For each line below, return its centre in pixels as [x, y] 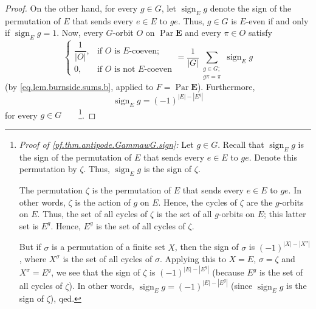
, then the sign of [207, 247]
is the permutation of [132, 190]
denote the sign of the [251, 8]
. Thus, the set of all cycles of [92, 214]
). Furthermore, [226, 86]
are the [259, 202]
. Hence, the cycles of [198, 202]
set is [29, 225]
